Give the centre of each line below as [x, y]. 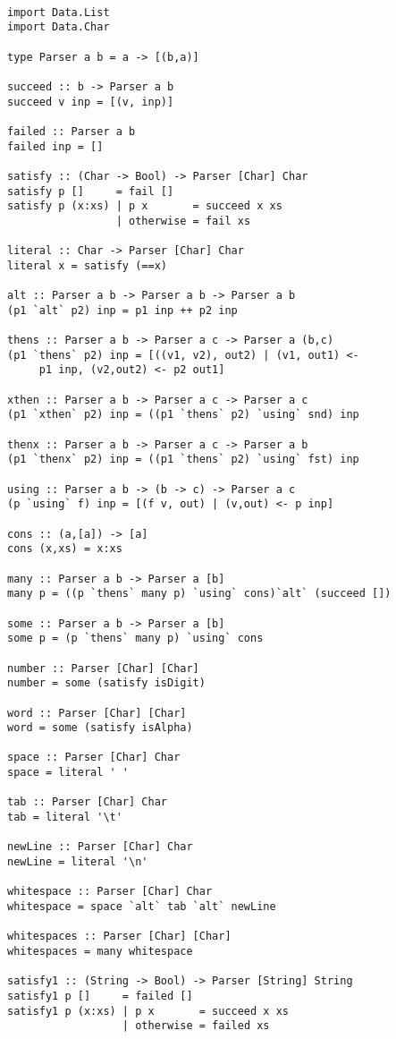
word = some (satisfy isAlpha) [100, 728]
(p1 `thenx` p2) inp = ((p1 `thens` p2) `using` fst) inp [183, 460]
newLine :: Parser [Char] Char [100, 847]
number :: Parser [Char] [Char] [103, 668]
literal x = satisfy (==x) [87, 265]
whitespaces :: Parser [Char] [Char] [119, 937]
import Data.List [59, 12]
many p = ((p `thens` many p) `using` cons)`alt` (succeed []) [199, 594]
